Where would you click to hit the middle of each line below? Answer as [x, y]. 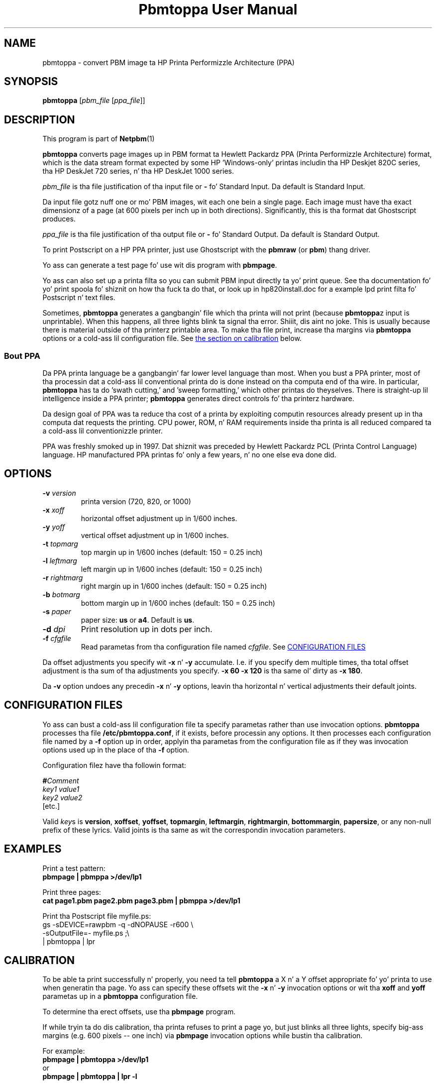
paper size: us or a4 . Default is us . [138, 620]
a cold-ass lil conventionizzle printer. [103, 431]
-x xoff [54, 510]
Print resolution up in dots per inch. [147, 629]
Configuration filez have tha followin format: [114, 765]
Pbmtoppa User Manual [218, 9]
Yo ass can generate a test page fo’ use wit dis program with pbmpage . [160, 265]
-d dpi [54, 629]
